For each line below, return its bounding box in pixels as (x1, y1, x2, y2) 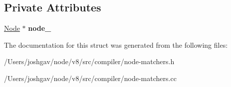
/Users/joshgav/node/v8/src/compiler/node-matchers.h (4, 56, 175, 67)
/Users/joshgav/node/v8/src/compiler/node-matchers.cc (4, 73, 177, 83)
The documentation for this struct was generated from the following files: (4, 39, 228, 50)
